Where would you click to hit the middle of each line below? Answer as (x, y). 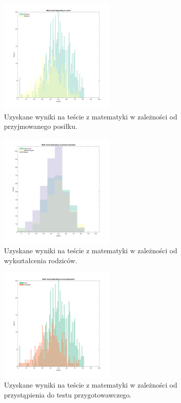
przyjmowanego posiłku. (41, 126)
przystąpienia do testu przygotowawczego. (68, 394)
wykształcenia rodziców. (41, 260)
